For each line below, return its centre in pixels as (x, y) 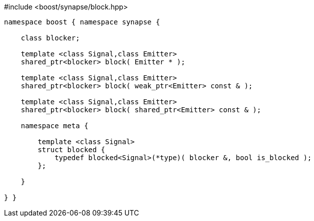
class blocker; (50, 38)
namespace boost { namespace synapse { (82, 22)
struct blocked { (71, 150)
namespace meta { (54, 126)
